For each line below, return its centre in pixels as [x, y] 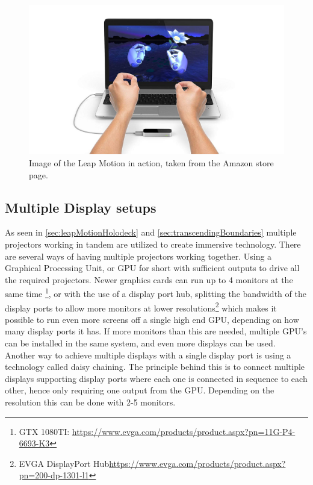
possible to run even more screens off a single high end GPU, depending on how [152, 319]
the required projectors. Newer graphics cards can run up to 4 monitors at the [149, 279]
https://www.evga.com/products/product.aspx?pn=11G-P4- [184, 431]
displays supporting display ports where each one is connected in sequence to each [156, 378]
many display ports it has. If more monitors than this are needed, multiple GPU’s [156, 331]
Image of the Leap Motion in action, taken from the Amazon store [151, 163]
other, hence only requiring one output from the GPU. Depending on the [140, 390]
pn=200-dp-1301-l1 [54, 475]
